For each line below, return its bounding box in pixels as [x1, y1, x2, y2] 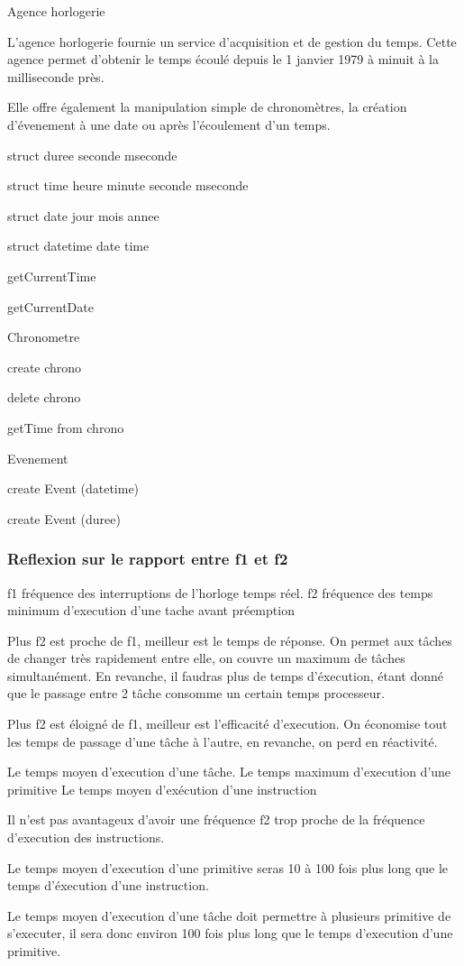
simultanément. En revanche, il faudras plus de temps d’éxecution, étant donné [7, 666, 443, 685]
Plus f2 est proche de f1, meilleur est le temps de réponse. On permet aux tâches [7, 630, 452, 649]
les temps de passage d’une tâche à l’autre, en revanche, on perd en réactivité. [7, 731, 438, 750]
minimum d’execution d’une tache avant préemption [7, 601, 295, 620]
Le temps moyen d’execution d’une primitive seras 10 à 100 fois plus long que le [7, 858, 449, 877]
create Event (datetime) [7, 479, 140, 498]
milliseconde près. [7, 67, 105, 86]
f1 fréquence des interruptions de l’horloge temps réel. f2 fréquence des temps [7, 583, 433, 602]
